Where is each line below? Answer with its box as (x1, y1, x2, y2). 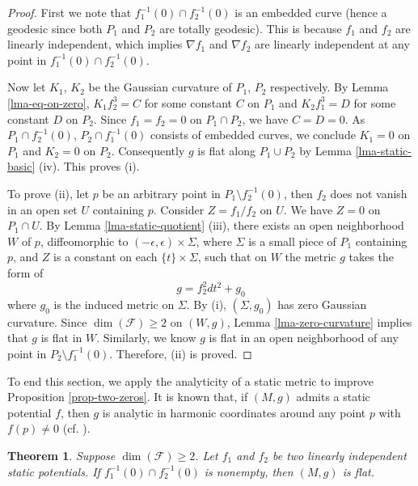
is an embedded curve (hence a (234, 4, 387, 20)
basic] (7, 158, 36, 175)
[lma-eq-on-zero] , (7, 94, 90, 111)
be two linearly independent (272, 446, 407, 463)
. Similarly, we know (96, 329, 196, 346)
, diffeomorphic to (40, 232, 129, 249)
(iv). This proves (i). (38, 158, 140, 175)
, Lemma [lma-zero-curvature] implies (226, 313, 412, 330)
